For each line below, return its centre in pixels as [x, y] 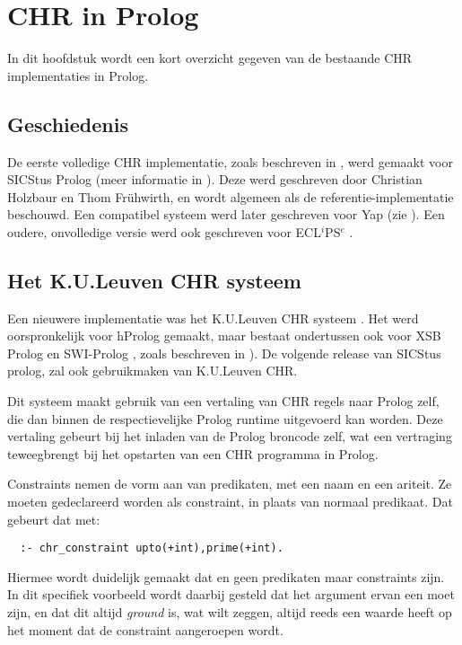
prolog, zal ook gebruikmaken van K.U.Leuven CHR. [153, 371]
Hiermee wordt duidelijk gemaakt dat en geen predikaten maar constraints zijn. [226, 576]
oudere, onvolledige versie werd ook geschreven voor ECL [164, 231]
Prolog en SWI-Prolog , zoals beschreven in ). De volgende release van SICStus [224, 353]
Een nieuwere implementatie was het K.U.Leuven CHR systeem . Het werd [213, 318]
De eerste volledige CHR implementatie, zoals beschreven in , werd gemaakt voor [230, 161]
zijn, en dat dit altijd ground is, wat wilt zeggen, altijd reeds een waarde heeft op [230, 612]
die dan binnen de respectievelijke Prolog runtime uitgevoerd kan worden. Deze [225, 418]
